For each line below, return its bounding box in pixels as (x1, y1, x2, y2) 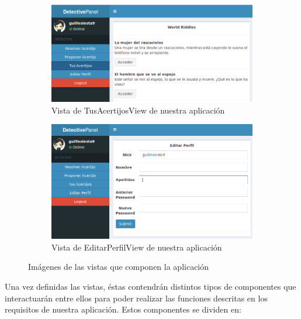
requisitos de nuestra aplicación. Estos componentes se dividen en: (5, 303, 241, 315)
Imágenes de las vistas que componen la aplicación (28, 260, 209, 273)
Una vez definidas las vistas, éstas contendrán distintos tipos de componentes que (5, 280, 296, 293)
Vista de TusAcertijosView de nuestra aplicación (51, 104, 225, 116)
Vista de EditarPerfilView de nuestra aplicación (51, 241, 222, 253)
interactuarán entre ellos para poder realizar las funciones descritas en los (5, 291, 268, 304)
